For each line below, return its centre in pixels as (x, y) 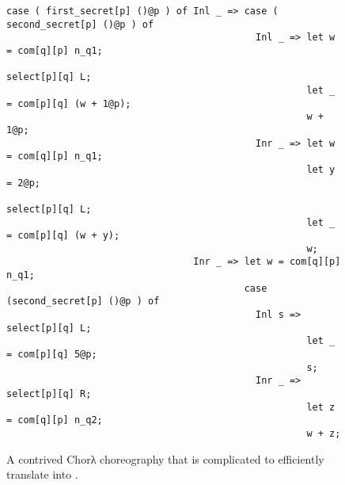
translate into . (42, 474)
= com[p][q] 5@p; (52, 355)
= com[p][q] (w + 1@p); (69, 103)
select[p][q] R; (49, 394)
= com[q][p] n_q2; (55, 420)
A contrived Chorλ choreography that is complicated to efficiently (165, 458)
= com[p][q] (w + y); (63, 236)
